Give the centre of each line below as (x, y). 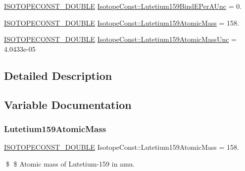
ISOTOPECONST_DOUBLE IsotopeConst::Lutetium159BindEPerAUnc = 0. (123, 6)
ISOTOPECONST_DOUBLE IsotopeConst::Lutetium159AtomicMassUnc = (120, 39)
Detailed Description (58, 75)
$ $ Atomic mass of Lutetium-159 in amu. (70, 163)
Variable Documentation (68, 104)
